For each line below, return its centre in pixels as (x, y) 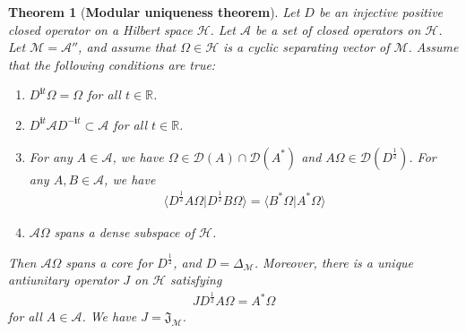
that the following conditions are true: (112, 64)
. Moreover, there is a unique (334, 262)
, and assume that (127, 47)
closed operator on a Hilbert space (100, 29)
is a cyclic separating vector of (306, 47)
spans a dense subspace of (124, 231)
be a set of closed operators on (338, 29)
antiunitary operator (64, 280)
